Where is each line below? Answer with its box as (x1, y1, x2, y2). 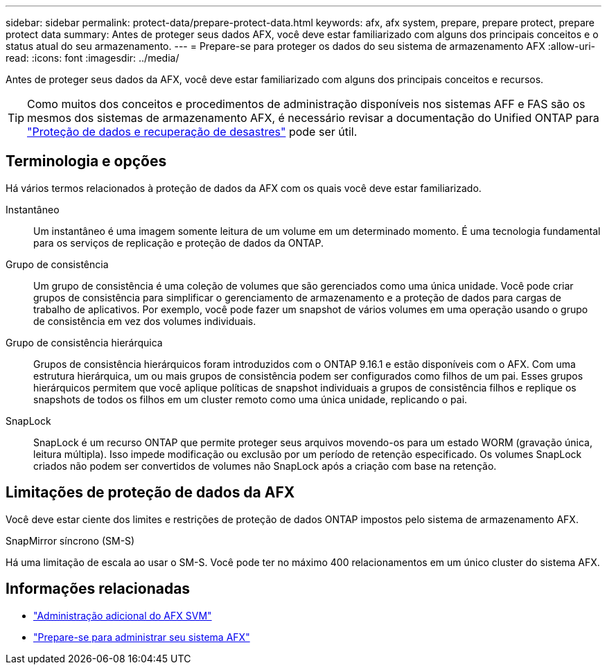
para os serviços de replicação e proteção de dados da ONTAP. (33, 236, 324, 249)
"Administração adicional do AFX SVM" (33, 609, 212, 621)
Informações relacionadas (6, 580, 191, 598)
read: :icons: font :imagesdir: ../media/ (6, 52, 179, 64)
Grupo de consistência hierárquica (6, 336, 163, 349)
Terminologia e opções (6, 152, 167, 170)
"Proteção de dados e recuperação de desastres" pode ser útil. (27, 125, 358, 139)
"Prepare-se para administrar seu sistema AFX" (33, 631, 250, 643)
